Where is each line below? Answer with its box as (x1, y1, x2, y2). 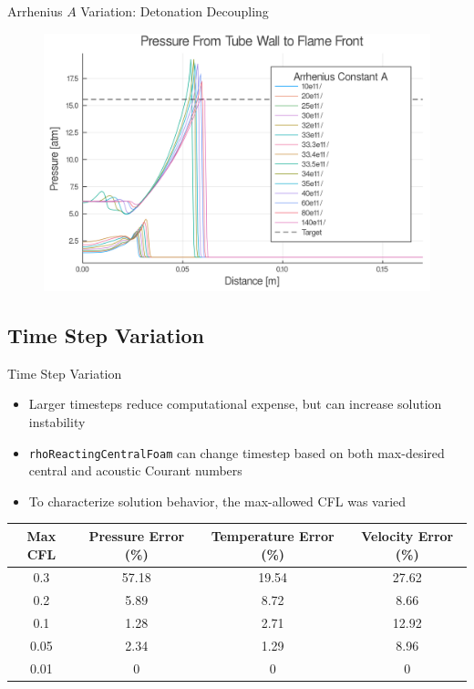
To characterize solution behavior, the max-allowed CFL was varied (28, 491, 407, 510)
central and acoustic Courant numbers (28, 461, 242, 480)
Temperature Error (211, 526, 335, 545)
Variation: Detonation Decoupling (80, 2, 269, 20)
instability (28, 412, 86, 431)
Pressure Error (88, 526, 185, 545)
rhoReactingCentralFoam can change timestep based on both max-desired (28, 443, 445, 462)
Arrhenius (7, 2, 63, 20)
